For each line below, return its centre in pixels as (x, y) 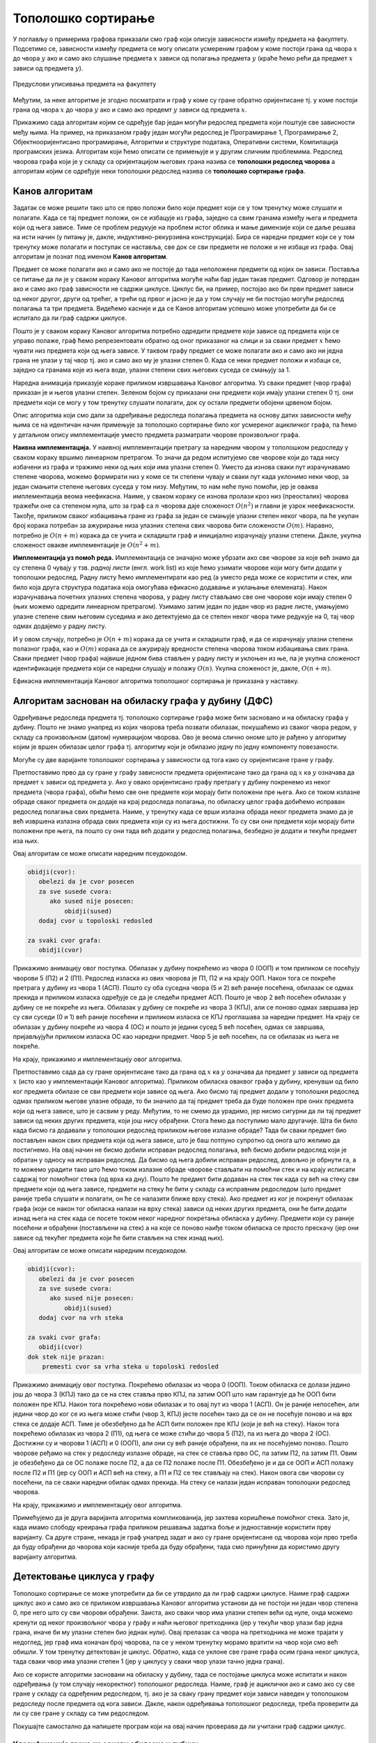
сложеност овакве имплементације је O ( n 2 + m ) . (87, 545)
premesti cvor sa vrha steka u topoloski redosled (130, 1367)
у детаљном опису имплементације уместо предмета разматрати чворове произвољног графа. (157, 434)
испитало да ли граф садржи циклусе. (70, 318)
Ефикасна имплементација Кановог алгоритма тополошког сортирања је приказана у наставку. (156, 681)
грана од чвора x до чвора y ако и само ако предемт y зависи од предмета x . (130, 109)
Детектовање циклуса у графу (84, 1577)
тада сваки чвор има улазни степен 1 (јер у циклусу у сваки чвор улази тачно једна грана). (149, 1661)
